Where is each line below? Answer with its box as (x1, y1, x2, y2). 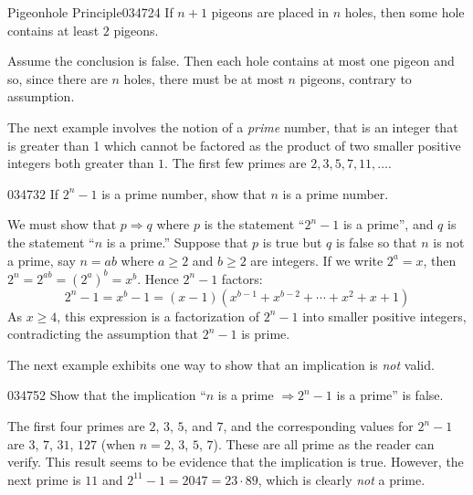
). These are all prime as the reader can (213, 434, 435, 453)
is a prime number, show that (101, 184, 267, 203)
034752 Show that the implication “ (7, 385, 206, 405)
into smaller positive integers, (302, 306, 467, 325)
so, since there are (7, 68, 108, 88)
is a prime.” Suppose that (106, 232, 248, 251)
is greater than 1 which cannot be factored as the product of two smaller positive (7, 135, 461, 154)
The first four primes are (7, 416, 145, 435)
